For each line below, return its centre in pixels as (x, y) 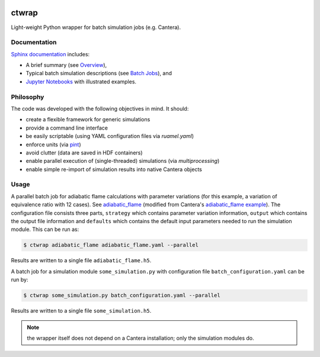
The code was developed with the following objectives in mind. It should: (100, 108)
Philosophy (28, 97)
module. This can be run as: (45, 229)
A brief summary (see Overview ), (66, 65)
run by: (20, 280)
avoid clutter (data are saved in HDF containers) (84, 152)
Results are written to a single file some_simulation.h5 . (81, 311)
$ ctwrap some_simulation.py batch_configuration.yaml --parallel (122, 295)
